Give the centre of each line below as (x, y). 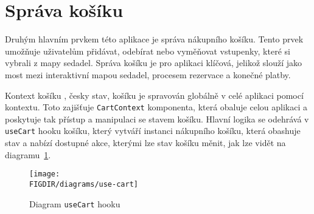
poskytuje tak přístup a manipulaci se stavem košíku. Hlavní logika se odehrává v (157, 119)
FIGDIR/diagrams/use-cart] (84, 184)
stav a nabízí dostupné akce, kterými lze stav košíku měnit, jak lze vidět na (145, 142)
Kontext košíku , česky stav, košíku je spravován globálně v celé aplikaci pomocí (154, 95)
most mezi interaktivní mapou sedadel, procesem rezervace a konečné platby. (148, 74)
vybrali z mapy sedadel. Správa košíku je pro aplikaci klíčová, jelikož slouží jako (154, 63)
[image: (45, 174)
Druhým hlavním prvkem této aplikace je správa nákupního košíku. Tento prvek (154, 39)
